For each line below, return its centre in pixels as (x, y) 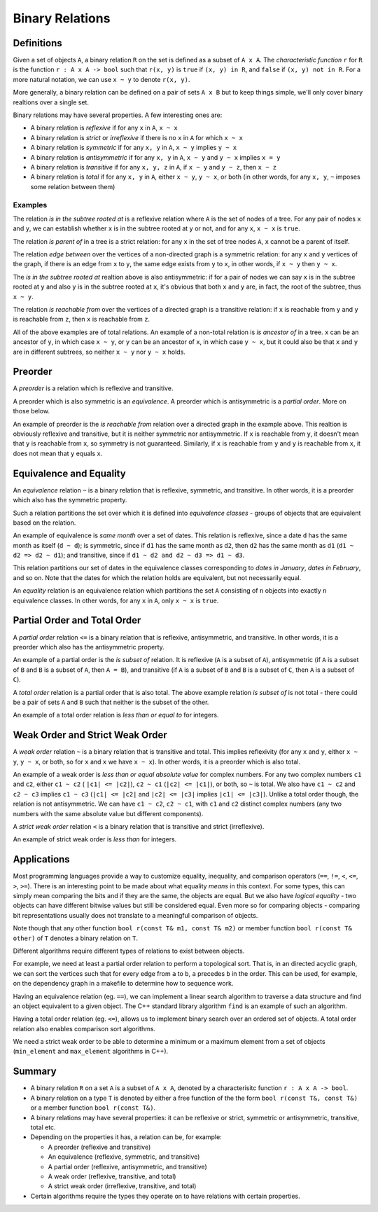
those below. (31, 411)
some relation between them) (73, 186)
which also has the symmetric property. (70, 500)
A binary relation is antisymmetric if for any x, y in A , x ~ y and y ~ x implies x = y (155, 157)
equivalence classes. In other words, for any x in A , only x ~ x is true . (116, 600)
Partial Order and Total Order (77, 620)
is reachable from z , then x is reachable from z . (82, 319)
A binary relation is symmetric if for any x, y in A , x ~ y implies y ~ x (134, 148)
